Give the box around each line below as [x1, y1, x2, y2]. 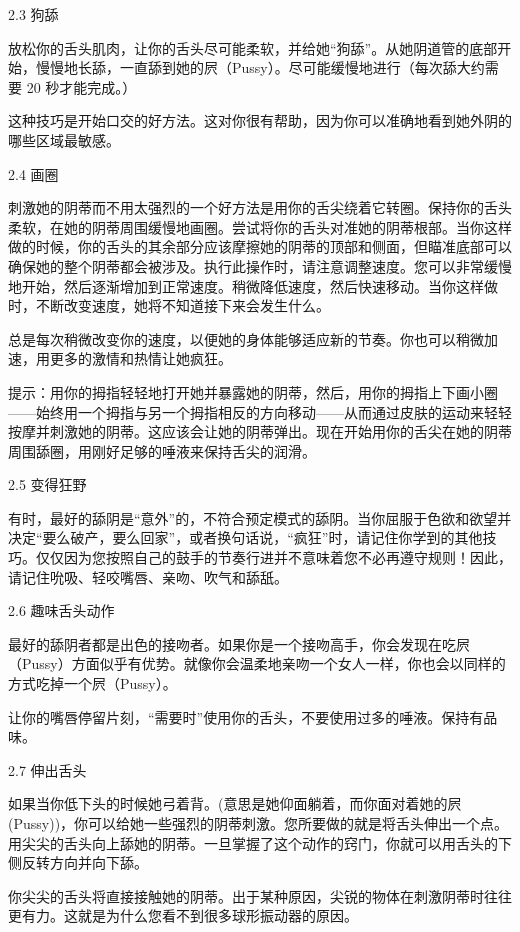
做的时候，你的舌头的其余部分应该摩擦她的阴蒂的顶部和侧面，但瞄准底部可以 [8, 236, 512, 257]
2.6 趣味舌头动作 [8, 600, 115, 621]
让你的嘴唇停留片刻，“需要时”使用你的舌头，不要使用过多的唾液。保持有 [8, 706, 484, 727]
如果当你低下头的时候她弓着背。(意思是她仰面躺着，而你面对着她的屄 [8, 793, 462, 814]
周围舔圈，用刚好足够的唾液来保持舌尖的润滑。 [8, 440, 316, 461]
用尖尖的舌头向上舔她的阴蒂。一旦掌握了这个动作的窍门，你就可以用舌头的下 [8, 832, 512, 853]
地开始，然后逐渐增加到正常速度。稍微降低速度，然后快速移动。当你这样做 [8, 275, 498, 296]
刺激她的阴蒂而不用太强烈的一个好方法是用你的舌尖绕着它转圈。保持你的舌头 [8, 197, 512, 218]
